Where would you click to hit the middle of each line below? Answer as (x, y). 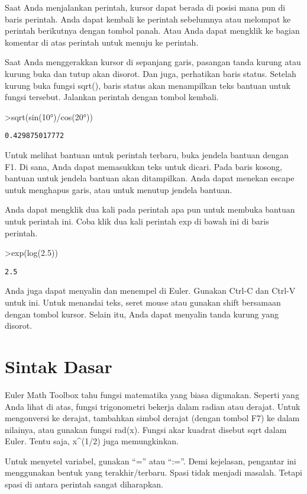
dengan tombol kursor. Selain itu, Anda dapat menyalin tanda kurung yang (142, 314)
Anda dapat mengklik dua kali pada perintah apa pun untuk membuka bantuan (150, 209)
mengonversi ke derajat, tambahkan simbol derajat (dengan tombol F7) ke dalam (152, 418)
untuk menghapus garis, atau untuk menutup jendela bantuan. (119, 189)
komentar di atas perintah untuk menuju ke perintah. (102, 42)
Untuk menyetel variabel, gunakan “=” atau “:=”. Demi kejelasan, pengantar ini (151, 461)
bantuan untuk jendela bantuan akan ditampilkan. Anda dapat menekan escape (150, 178)
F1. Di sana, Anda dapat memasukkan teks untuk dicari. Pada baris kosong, (143, 166)
